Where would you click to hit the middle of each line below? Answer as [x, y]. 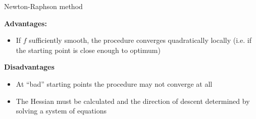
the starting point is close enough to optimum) [88, 50]
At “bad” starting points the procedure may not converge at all [114, 83]
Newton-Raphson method [43, 6]
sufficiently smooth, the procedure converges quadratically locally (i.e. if [140, 40]
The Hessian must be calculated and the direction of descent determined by [133, 101]
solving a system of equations [61, 111]
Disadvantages [29, 67]
